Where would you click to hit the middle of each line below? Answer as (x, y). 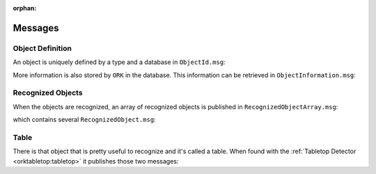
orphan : (25, 8)
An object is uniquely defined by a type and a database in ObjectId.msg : (119, 62)
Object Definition (42, 48)
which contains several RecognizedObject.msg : (84, 120)
